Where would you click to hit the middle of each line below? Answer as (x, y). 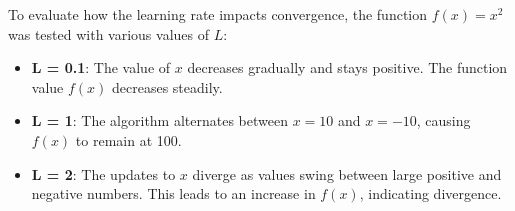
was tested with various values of (108, 33)
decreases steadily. (167, 86)
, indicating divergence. (430, 193)
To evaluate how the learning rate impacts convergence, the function (218, 14)
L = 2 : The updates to (103, 173)
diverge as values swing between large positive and (347, 173)
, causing (443, 120)
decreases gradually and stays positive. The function (347, 67)
